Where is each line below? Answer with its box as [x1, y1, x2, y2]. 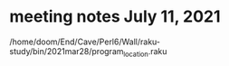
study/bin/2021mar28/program [9, 45, 124, 56]
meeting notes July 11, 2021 [9, 6, 221, 27]
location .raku [123, 45, 167, 59]
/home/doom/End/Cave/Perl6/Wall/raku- [9, 36, 161, 47]
